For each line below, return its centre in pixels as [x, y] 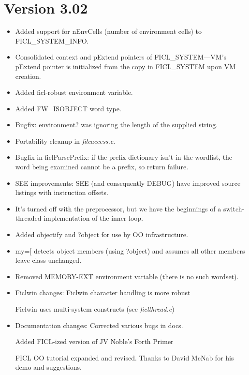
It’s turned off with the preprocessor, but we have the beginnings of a [118, 208]
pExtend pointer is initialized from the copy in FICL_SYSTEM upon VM [125, 66]
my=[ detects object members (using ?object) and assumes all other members [130, 250]
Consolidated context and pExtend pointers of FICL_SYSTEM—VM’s [121, 57]
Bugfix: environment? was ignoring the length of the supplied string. [117, 125]
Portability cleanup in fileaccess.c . [65, 141]
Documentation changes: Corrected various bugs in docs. [99, 325]
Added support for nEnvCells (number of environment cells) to [109, 31]
